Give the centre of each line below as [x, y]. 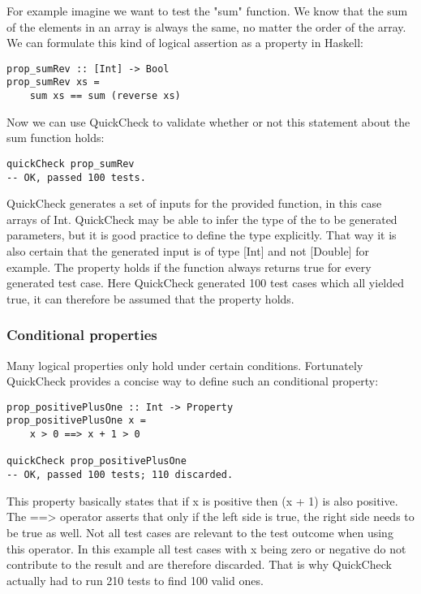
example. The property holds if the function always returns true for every [189, 267]
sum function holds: [56, 138]
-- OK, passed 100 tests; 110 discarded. [120, 475]
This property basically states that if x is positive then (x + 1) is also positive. [202, 500]
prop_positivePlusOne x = [76, 421]
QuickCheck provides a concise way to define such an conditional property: [193, 381]
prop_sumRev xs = [53, 82]
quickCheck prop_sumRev [71, 164]
